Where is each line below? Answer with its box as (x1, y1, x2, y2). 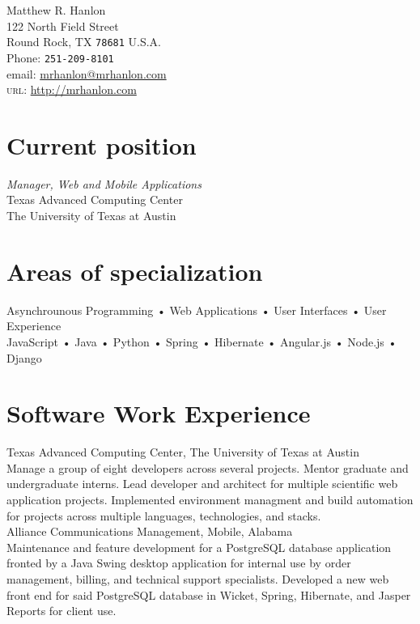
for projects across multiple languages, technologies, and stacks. (6, 507, 321, 524)
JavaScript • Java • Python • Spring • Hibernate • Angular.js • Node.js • (6, 333, 397, 350)
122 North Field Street (6, 17, 119, 34)
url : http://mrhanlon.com (6, 81, 137, 98)
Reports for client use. (6, 602, 117, 619)
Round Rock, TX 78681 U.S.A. (6, 33, 161, 50)
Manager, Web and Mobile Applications (6, 175, 202, 192)
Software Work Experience (6, 397, 311, 430)
